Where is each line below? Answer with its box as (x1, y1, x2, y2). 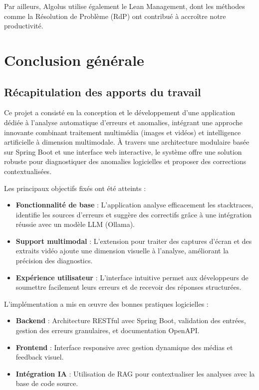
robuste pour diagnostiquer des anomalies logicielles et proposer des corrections (4, 156, 247, 167)
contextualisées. (4, 166, 52, 176)
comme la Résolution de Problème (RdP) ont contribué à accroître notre (4, 10, 226, 21)
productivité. (4, 20, 43, 31)
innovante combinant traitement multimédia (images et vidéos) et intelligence (4, 127, 241, 137)
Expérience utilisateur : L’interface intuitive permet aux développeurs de (15, 272, 249, 282)
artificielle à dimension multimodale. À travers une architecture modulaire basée (4, 137, 250, 147)
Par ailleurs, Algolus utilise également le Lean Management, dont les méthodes (4, 1, 245, 11)
